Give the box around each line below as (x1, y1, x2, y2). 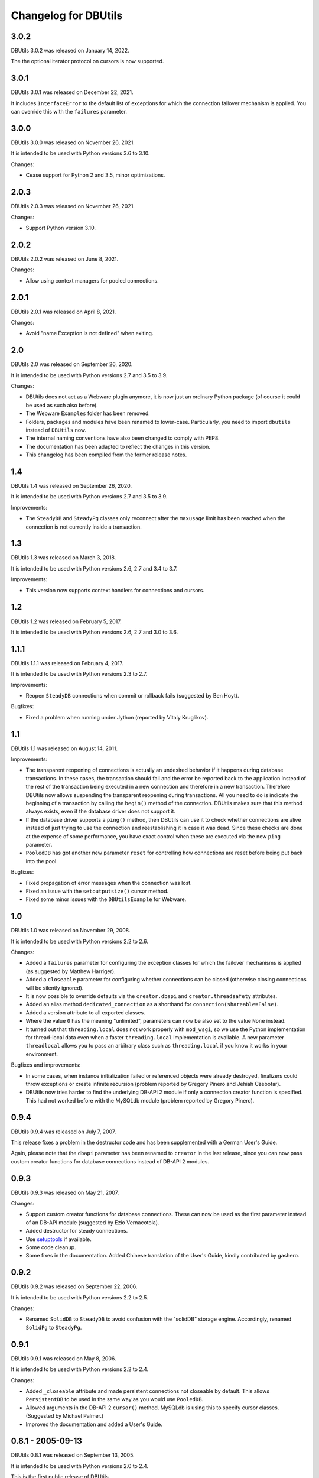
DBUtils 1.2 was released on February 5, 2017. (11, 618, 122, 625)
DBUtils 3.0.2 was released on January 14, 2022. (11, 47, 129, 54)
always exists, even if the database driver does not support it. (25, 808, 176, 815)
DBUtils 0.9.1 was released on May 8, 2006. (11, 1354, 116, 1362)
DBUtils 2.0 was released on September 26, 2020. (11, 361, 133, 368)
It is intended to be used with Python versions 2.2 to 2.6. (11, 938, 148, 945)
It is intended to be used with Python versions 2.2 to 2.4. (11, 1366, 149, 1373)
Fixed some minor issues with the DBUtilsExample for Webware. (25, 896, 187, 903)
